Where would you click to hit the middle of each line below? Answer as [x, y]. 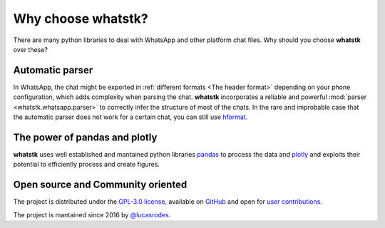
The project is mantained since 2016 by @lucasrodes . [92, 214]
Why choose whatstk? [81, 19]
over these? [30, 49]
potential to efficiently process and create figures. [87, 165]
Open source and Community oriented [100, 185]
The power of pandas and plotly [85, 137]
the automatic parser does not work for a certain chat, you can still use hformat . [130, 117]
